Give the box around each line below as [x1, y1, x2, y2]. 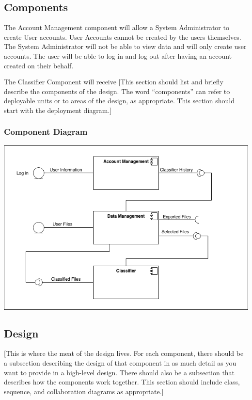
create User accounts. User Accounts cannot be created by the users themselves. [4, 32, 241, 42]
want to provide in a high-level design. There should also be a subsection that [4, 367, 235, 377]
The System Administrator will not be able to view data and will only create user [4, 41, 247, 51]
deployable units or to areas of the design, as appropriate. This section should [4, 96, 235, 106]
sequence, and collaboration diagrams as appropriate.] [4, 386, 164, 396]
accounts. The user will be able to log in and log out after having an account [4, 50, 232, 61]
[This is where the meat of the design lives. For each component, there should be [4, 348, 244, 358]
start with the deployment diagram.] [4, 105, 112, 115]
